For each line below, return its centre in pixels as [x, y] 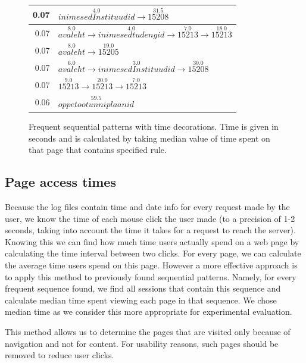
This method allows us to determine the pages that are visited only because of [148, 332]
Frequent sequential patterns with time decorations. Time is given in [154, 126]
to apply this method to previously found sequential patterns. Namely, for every [151, 276]
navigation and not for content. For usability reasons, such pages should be [142, 343]
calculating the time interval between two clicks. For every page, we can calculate [153, 253]
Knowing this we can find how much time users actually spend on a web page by [152, 241]
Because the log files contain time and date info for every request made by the [147, 207]
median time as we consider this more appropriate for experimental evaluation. [149, 312]
